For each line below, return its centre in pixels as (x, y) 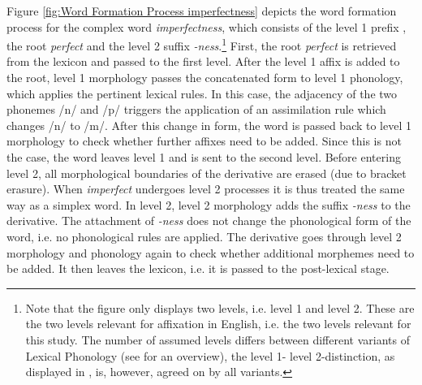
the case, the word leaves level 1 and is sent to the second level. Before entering (204, 157)
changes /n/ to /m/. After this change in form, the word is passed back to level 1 (209, 125)
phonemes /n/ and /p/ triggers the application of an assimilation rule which (196, 109)
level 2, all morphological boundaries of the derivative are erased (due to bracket (207, 173)
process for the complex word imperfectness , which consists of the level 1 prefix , (207, 26)
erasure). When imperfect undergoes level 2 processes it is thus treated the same (206, 189)
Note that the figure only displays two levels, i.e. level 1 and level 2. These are (220, 307)
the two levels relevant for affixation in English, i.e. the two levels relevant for (218, 324)
